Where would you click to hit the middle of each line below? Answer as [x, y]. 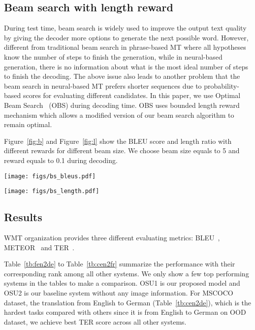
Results [23, 217]
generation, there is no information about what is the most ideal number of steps [126, 66]
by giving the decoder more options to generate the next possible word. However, [126, 37]
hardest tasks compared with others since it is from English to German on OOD [125, 312]
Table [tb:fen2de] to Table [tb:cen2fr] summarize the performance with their [120, 264]
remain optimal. [28, 124]
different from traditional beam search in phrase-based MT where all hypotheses [125, 47]
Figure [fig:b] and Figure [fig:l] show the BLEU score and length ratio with [118, 141]
